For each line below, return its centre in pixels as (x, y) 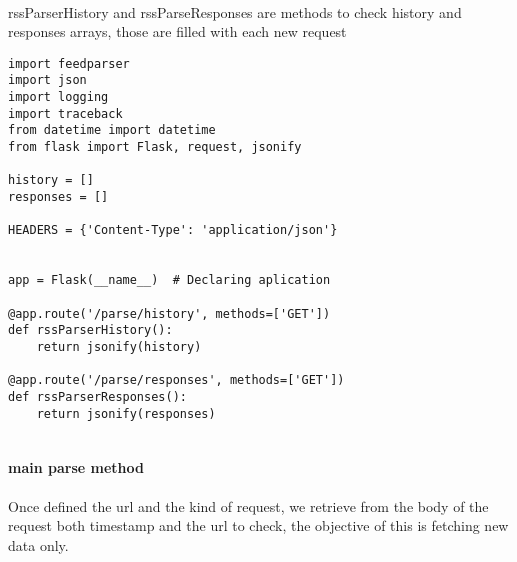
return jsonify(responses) (126, 413)
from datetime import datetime (112, 130)
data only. (38, 544)
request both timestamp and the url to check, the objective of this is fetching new (258, 525)
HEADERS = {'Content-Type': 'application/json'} (173, 230)
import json (47, 80)
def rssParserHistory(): (90, 330)
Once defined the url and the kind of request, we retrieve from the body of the (248, 505)
